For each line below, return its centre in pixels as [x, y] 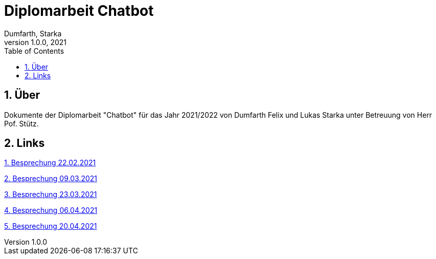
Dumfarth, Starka [33, 33]
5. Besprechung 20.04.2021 [51, 226]
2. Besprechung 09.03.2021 [51, 179]
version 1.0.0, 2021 [35, 42]
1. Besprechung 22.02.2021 [50, 163]
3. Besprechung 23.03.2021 [51, 195]
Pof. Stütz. [21, 123]
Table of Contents [34, 51]
